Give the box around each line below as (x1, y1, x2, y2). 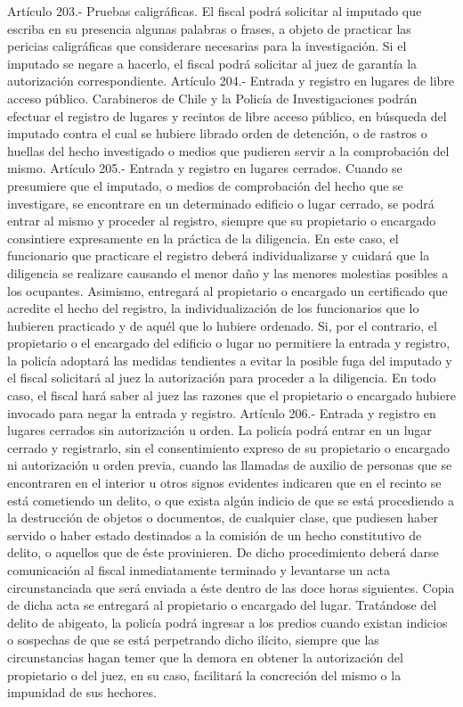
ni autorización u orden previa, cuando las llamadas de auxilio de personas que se (7, 456, 452, 474)
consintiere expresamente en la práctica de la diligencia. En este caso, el (7, 228, 399, 247)
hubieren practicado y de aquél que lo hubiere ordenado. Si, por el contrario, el (7, 316, 437, 334)
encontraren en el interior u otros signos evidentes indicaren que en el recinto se (7, 473, 442, 492)
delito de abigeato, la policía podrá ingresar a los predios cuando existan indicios (7, 612, 448, 631)
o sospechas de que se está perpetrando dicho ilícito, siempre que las (7, 630, 379, 649)
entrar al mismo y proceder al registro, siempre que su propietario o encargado (7, 211, 436, 230)
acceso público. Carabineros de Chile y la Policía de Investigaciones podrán (7, 88, 418, 107)
